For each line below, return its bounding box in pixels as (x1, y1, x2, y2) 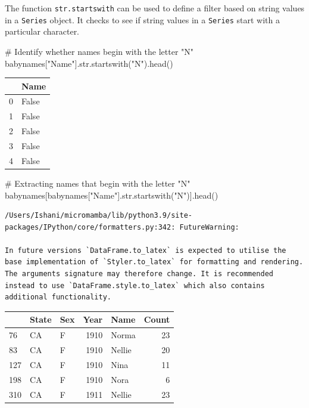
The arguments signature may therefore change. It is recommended (5, 270, 274, 279)
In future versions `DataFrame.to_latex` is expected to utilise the (5, 246, 286, 255)
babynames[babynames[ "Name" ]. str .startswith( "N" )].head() (5, 188, 219, 201)
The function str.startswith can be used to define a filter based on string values (5, 2, 305, 14)
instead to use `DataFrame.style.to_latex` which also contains (5, 281, 265, 290)
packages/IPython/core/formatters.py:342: (5, 222, 176, 231)
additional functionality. (5, 293, 111, 302)
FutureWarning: (179, 222, 239, 231)
